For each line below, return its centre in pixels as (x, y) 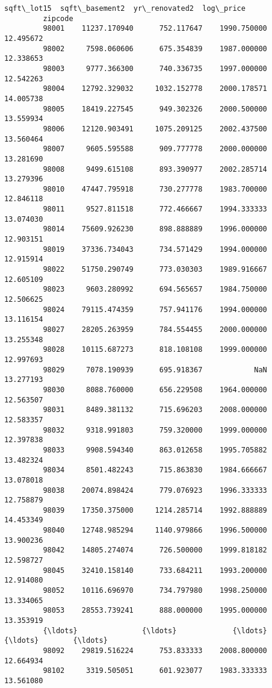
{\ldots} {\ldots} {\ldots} (155, 630)
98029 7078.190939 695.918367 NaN (155, 370)
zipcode (58, 18)
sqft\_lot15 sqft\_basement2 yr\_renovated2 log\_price (125, 8)
